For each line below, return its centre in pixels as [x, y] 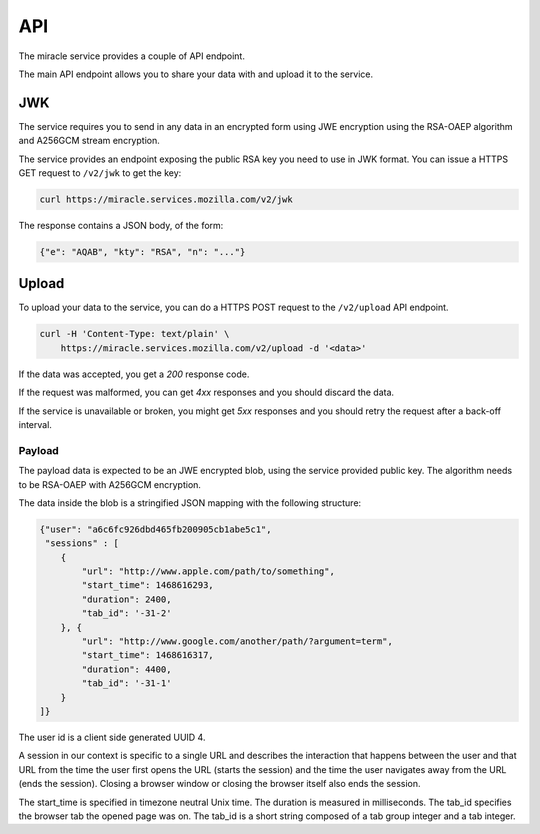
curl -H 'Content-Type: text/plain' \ [134, 334]
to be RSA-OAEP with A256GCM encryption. [110, 484]
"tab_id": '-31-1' [126, 683]
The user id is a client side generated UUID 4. [112, 737]
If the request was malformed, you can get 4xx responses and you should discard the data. [206, 392]
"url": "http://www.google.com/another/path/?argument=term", [237, 641]
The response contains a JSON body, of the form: [121, 225]
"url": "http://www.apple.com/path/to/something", [208, 571]
